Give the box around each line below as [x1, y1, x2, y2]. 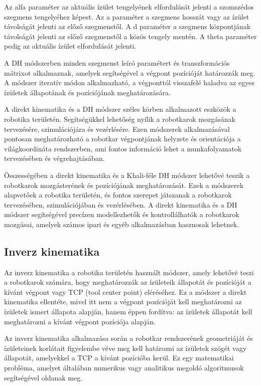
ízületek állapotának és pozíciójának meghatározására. [4, 87, 171, 97]
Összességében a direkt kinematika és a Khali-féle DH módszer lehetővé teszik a [4, 169, 250, 180]
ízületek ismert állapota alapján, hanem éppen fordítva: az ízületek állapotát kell [4, 306, 252, 317]
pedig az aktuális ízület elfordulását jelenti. [4, 41, 137, 51]
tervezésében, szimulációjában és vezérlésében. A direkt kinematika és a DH [4, 199, 237, 210]
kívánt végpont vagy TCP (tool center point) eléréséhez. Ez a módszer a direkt [4, 286, 247, 297]
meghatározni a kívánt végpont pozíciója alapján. [4, 316, 156, 326]
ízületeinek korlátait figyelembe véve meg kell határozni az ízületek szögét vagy [4, 342, 247, 353]
